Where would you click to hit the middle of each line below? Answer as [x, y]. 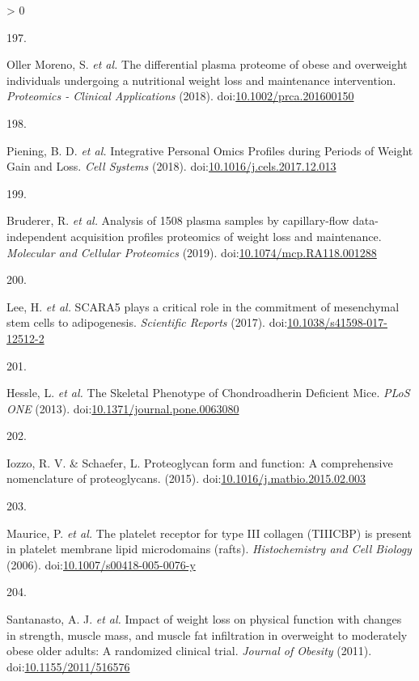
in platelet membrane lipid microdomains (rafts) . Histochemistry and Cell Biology [209, 549]
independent [37, 236]
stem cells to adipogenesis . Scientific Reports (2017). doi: [147, 322]
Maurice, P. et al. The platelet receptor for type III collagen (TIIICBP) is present [209, 533]
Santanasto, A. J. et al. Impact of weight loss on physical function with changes [204, 619]
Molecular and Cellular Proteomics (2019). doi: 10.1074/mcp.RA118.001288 [192, 252]
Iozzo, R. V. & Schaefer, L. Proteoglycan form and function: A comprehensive [200, 462]
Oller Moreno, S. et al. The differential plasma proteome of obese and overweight [207, 64]
